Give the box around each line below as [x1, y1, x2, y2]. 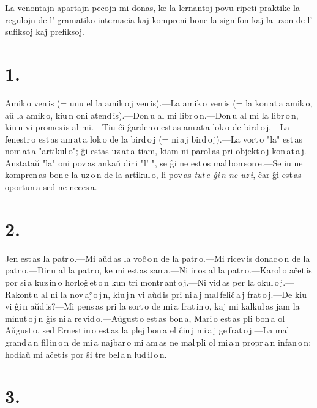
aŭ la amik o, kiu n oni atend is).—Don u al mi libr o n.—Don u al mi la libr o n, [5, 108, 299, 121]
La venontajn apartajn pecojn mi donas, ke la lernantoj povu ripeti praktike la [5, 1, 300, 13]
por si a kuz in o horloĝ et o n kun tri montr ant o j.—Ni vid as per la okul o [5, 275, 279, 288]
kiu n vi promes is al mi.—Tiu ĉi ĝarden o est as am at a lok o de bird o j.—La [5, 121, 289, 133]
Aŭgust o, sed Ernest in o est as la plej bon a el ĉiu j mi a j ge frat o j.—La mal [5, 324, 289, 336]
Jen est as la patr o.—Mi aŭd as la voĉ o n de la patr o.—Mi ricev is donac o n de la [5, 251, 310, 264]
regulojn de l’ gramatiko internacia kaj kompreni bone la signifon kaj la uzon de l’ [5, 13, 313, 26]
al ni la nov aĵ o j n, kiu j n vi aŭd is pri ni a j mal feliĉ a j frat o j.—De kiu [40, 287, 307, 300]
